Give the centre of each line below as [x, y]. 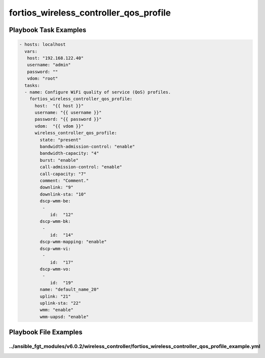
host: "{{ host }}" [59, 106]
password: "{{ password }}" [68, 119]
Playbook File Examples [46, 332]
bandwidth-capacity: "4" [69, 153]
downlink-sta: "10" [63, 194]
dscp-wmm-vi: [55, 249]
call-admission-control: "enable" [81, 167]
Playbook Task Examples [48, 30]
